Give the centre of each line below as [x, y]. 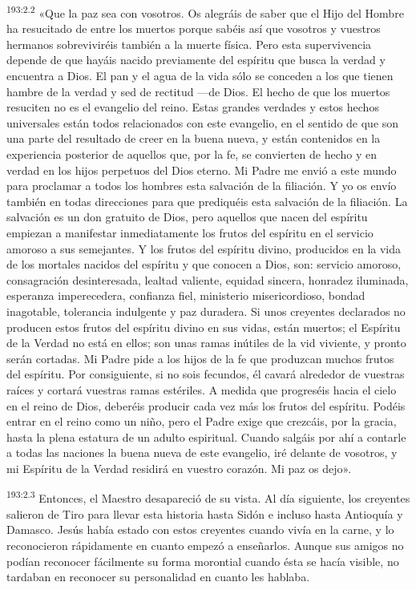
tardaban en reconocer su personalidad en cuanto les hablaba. [158, 577]
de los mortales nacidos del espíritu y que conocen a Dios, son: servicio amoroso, [204, 264]
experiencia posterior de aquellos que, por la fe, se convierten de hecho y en [192, 154]
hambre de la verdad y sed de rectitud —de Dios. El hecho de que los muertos [198, 91]
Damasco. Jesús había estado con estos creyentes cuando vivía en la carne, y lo [200, 529]
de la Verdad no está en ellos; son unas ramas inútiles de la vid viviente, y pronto [206, 343]
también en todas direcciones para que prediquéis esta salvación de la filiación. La [207, 201]
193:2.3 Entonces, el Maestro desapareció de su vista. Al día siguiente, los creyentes [208, 497]
